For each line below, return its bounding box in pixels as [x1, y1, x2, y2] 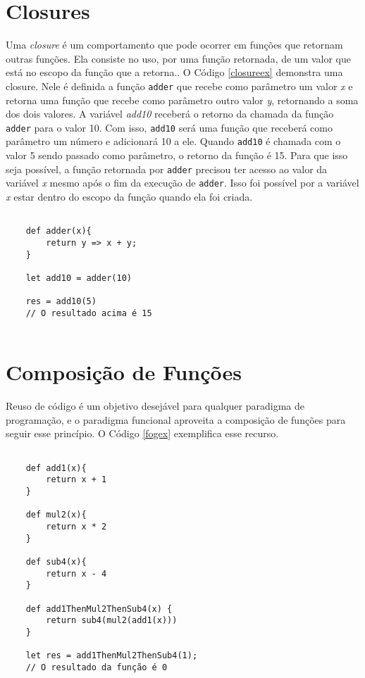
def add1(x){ [25, 463, 87, 473]
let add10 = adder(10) [25, 272, 132, 283]
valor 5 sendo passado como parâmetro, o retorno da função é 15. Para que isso [6, 148, 348, 163]
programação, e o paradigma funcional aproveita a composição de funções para [6, 412, 346, 427]
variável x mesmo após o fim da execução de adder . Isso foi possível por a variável [6, 175, 359, 190]
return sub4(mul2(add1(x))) [46, 615, 178, 626]
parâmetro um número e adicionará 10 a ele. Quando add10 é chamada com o [6, 134, 341, 149]
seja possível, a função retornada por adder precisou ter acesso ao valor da [6, 161, 328, 176]
